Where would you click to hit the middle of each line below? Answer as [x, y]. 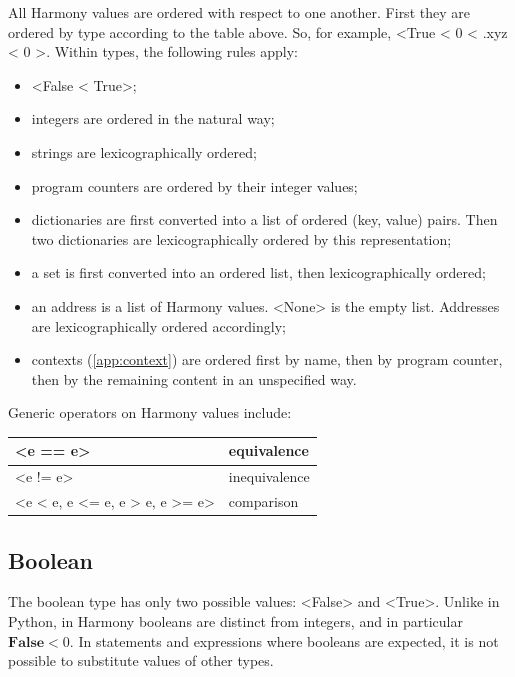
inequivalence [269, 476]
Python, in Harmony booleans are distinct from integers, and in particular [235, 620]
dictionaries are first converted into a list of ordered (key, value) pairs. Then [264, 219]
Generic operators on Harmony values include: [150, 412]
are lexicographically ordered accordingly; [158, 325]
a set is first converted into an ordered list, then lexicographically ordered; [258, 272]
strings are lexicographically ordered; [144, 151]
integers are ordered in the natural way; [153, 118]
